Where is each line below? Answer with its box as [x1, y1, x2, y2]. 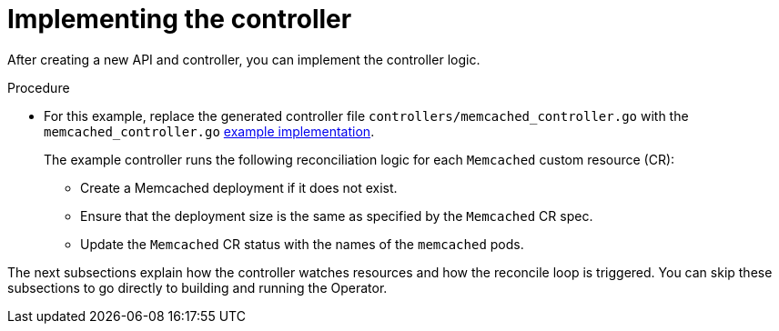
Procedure [7, 79, 70, 95]
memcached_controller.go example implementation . [44, 123, 375, 139]
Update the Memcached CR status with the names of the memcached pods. [80, 236, 524, 252]
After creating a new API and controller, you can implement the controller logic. [7, 51, 481, 67]
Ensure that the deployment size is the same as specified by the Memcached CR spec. [80, 207, 593, 224]
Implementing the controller [7, 4, 352, 35]
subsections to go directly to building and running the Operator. [7, 279, 388, 296]
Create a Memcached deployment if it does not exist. [80, 179, 398, 196]
